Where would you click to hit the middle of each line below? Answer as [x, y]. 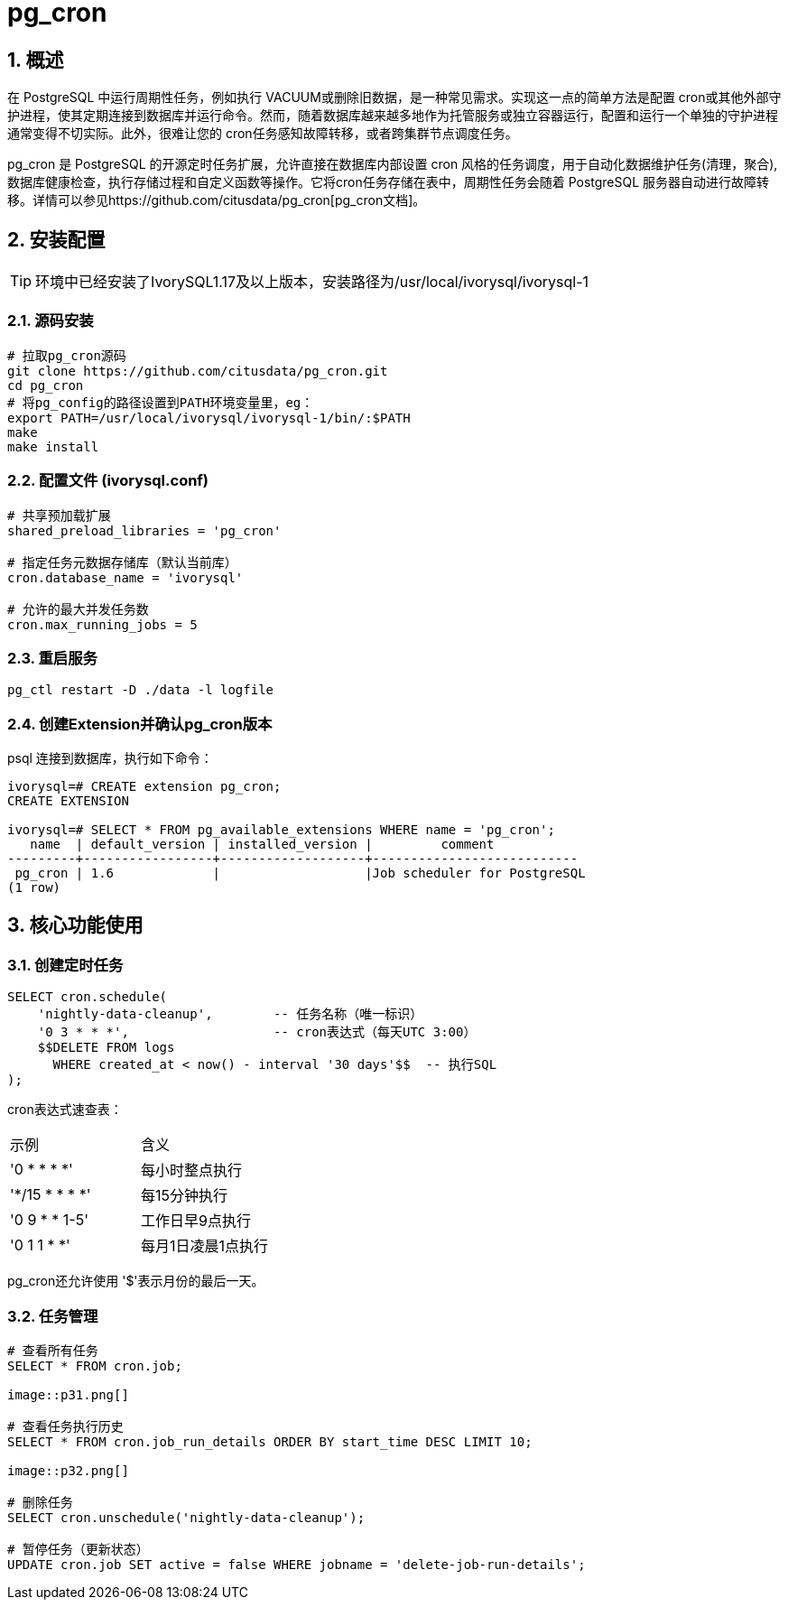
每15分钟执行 [185, 1196]
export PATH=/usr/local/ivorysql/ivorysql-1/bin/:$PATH [209, 418]
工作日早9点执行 [196, 1221]
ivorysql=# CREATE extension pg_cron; [144, 787]
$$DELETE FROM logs [106, 1048]
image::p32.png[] [68, 1470]
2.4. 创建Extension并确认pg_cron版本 [140, 724]
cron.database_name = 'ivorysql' [125, 577]
